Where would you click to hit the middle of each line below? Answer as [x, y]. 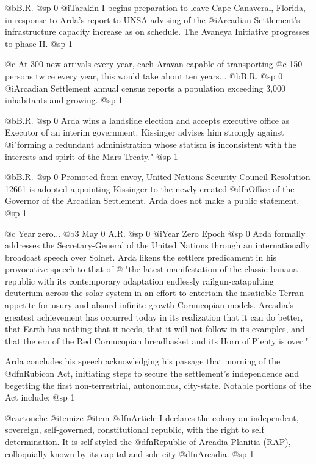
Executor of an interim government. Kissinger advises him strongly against [145, 132]
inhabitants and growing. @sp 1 [64, 100]
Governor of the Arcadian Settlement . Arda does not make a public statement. [152, 201]
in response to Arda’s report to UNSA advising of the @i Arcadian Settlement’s [153, 19]
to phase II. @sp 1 [39, 43]
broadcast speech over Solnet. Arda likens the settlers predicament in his [141, 257]
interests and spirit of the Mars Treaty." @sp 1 [92, 156]
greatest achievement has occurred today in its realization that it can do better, [154, 317]
